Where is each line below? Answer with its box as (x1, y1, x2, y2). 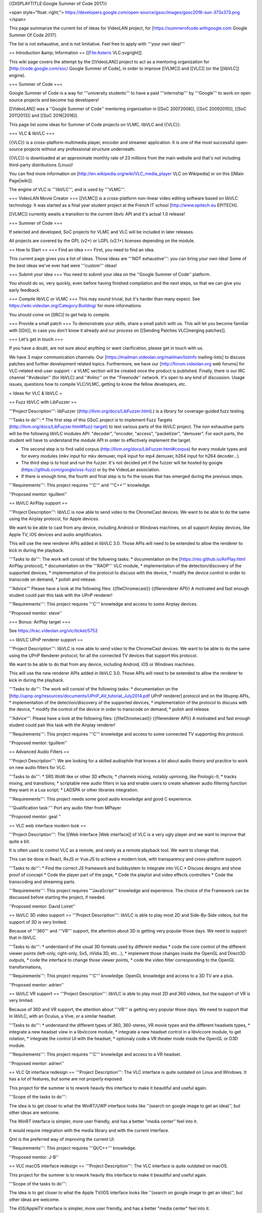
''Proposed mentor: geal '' (9, 814, 62, 820)
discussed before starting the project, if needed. (9, 894, 106, 900)
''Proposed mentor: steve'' (9, 610, 63, 616)
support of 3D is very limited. (9, 919, 67, 925)
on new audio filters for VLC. (9, 765, 66, 770)
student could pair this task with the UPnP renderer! (9, 592, 113, 598)
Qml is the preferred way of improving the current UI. (9, 1136, 115, 1142)
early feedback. (9, 287, 41, 293)
